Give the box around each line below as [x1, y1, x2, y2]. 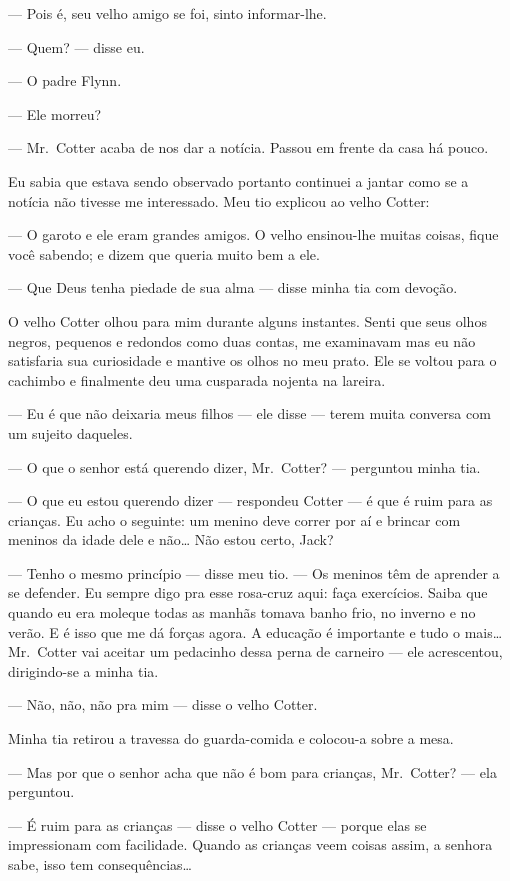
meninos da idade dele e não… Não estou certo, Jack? [8, 529, 334, 550]
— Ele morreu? [8, 103, 102, 124]
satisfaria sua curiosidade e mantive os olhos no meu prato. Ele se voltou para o [8, 350, 497, 371]
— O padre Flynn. [8, 70, 122, 91]
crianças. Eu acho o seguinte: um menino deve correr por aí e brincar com [8, 509, 461, 530]
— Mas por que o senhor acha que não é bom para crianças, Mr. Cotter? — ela [8, 761, 497, 782]
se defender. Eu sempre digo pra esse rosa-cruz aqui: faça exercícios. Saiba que [8, 582, 488, 603]
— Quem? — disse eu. [8, 36, 145, 57]
